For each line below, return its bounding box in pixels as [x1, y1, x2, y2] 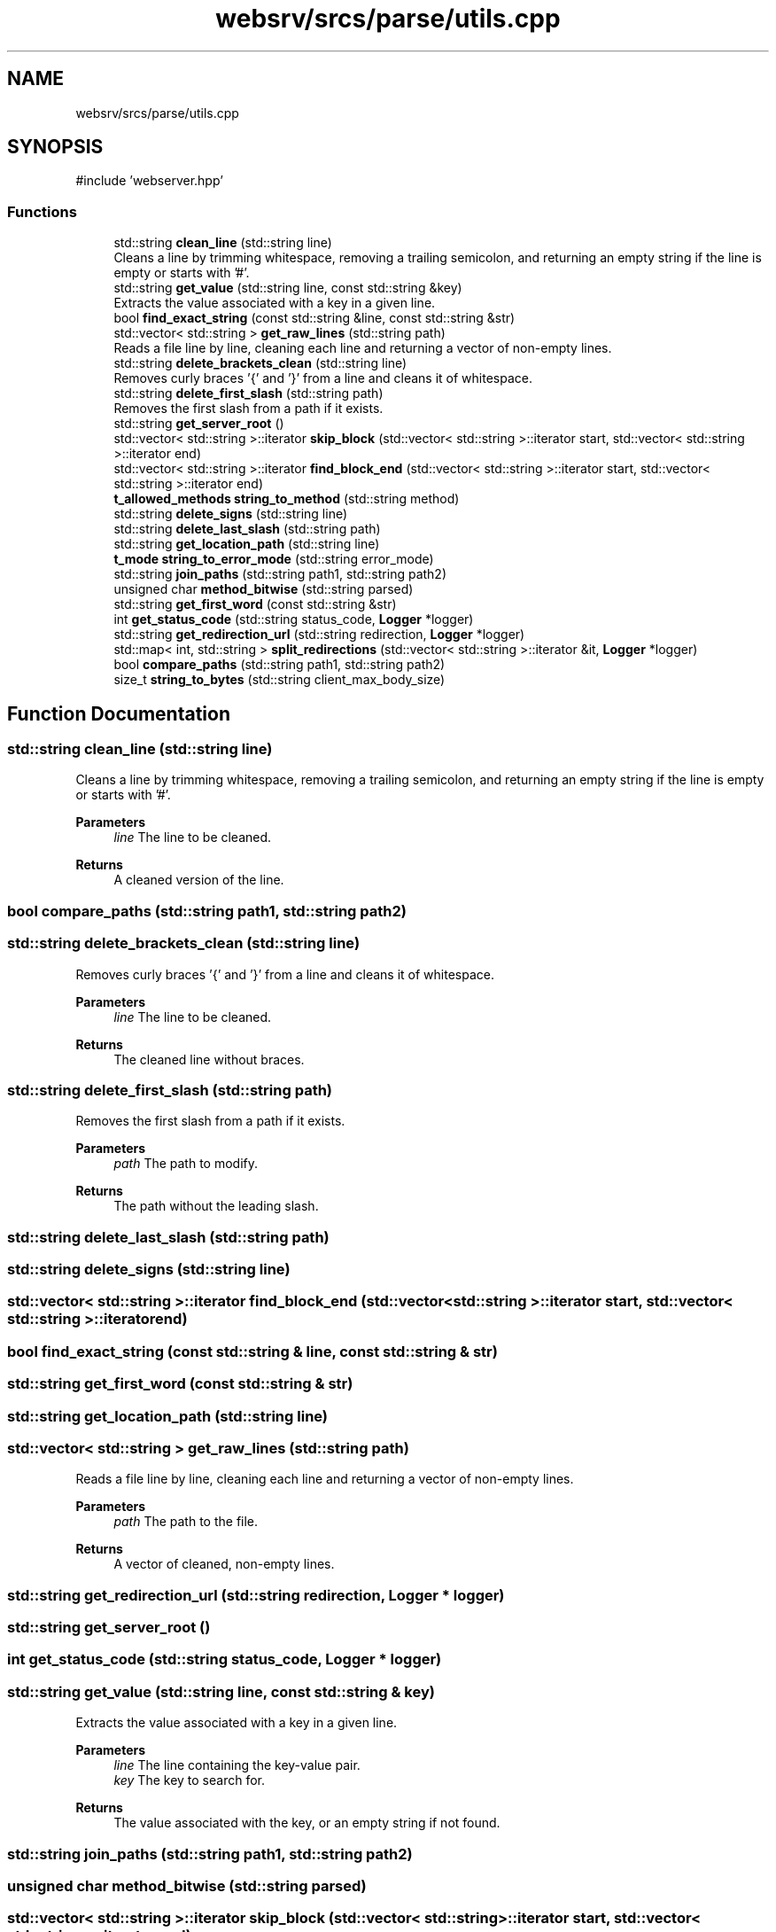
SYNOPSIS [7, 136, 104, 159]
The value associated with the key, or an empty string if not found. [113, 1815, 501, 1831]
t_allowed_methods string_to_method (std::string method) [113, 491, 460, 507]
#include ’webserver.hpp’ [75, 173, 223, 189]
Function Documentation [7, 702, 230, 725]
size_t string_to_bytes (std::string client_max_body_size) [113, 672, 446, 688]
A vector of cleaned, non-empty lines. [113, 1556, 335, 1572]
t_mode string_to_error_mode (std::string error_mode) [113, 551, 434, 567]
